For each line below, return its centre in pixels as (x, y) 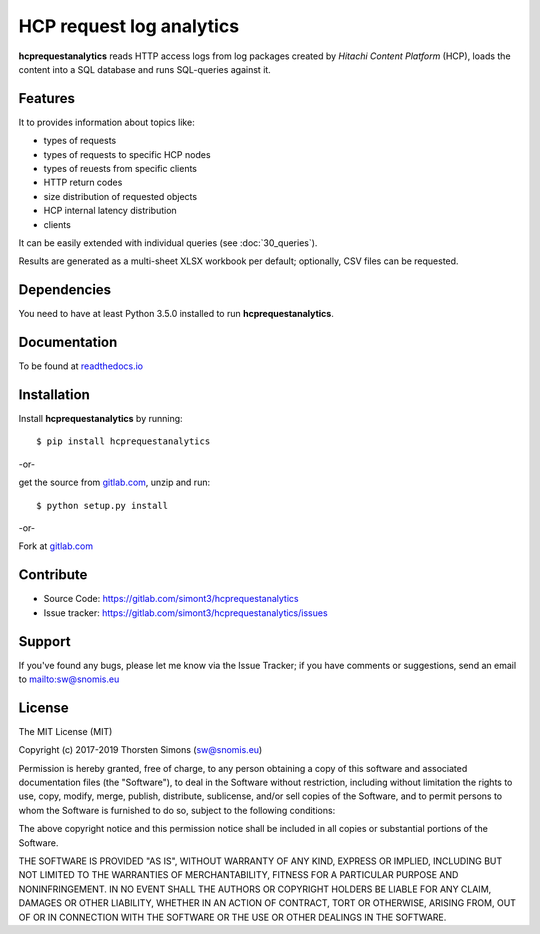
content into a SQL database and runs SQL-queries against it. (145, 69)
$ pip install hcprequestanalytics (123, 441)
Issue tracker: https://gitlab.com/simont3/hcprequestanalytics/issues (186, 612)
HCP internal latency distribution (110, 211)
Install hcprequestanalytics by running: (101, 419)
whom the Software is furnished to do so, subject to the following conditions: (177, 810)
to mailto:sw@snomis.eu (69, 679)
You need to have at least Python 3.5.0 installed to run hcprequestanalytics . (176, 314)
